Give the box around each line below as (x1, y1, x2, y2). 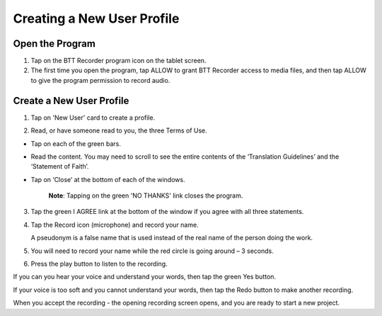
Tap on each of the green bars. (30, 139, 122, 148)
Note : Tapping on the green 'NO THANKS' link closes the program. (48, 191, 243, 200)
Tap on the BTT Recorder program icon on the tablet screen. (30, 57, 207, 65)
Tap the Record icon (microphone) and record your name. (30, 220, 199, 229)
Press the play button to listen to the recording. (30, 259, 168, 269)
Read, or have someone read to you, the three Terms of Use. (30, 126, 208, 135)
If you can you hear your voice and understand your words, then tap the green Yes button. (13, 273, 276, 281)
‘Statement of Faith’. (30, 162, 89, 171)
